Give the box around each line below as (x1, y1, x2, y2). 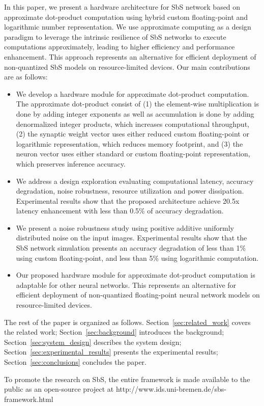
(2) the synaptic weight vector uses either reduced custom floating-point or (16, 128, 249, 139)
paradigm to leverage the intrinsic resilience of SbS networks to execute (4, 31, 226, 42)
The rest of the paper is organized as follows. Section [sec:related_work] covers (4, 316, 251, 327)
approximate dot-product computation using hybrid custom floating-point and (4, 11, 248, 22)
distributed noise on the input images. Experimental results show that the (16, 232, 247, 243)
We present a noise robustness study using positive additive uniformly (16, 222, 234, 233)
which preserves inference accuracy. (16, 158, 126, 169)
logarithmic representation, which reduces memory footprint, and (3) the (16, 138, 243, 149)
